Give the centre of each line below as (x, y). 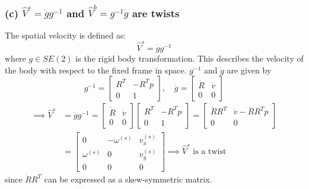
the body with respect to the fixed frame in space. (96, 70)
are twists (156, 13)
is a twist (210, 152)
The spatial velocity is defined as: (66, 35)
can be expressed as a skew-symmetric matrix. (128, 179)
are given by (249, 70)
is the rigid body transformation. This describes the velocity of (189, 58)
